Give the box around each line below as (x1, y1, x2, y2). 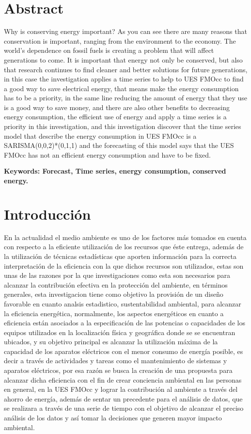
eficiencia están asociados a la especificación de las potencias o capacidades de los (4, 318, 245, 328)
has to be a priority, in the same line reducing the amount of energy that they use (4, 93, 248, 103)
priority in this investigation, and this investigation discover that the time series (4, 121, 241, 131)
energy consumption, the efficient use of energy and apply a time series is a (4, 112, 227, 122)
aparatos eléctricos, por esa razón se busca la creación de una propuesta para (4, 365, 233, 375)
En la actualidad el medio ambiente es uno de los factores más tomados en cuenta (4, 232, 247, 242)
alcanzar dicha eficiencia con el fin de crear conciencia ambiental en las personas (4, 374, 242, 385)
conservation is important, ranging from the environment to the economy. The (4, 35, 236, 46)
